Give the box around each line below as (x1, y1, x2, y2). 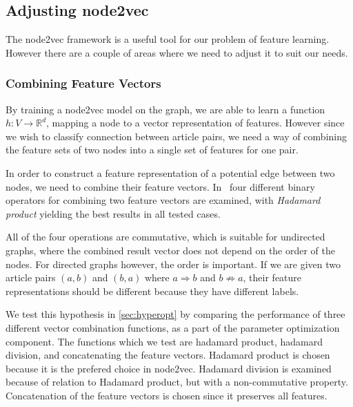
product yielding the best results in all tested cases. (6, 206, 221, 220)
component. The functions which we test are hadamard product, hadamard (6, 334, 323, 348)
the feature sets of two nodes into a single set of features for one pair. (6, 142, 299, 157)
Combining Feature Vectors (6, 75, 161, 92)
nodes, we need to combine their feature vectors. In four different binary (6, 179, 315, 193)
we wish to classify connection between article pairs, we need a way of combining (6, 129, 347, 143)
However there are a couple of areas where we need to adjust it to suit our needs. (6, 45, 348, 59)
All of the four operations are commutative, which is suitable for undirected (6, 229, 325, 244)
